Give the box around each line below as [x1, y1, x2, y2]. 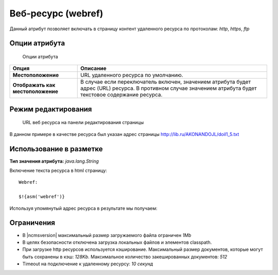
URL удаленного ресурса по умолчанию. [80, 72, 183, 79]
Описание [80, 65, 107, 72]
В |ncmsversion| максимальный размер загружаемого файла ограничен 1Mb [22, 232, 192, 238]
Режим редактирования [9, 105, 92, 113]
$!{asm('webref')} [19, 194, 65, 200]
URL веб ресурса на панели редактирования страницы [22, 120, 144, 126]
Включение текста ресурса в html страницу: [9, 167, 108, 174]
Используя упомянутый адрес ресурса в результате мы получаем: [9, 205, 158, 211]
